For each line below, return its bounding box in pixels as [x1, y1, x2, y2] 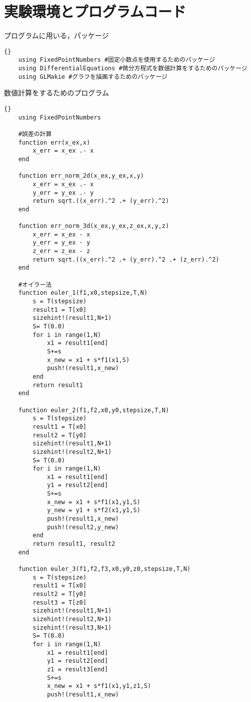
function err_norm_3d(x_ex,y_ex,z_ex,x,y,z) [18, 222, 169, 230]
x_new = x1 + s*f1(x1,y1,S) [47, 498, 141, 506]
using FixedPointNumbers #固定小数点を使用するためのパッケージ [18, 56, 215, 64]
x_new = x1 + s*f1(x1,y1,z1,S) [47, 682, 151, 690]
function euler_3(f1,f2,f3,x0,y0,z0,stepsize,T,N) [18, 565, 191, 573]
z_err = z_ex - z [33, 248, 90, 255]
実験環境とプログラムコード [4, 1, 186, 22]
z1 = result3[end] [47, 665, 108, 673]
